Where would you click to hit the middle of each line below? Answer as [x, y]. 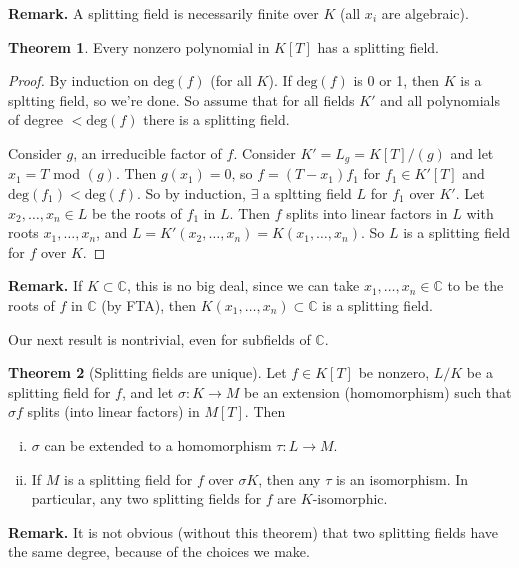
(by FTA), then [149, 304]
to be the [475, 285]
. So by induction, [191, 193]
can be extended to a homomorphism [158, 444]
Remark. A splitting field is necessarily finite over [163, 13]
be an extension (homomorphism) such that [378, 391]
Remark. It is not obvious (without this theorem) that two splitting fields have [253, 531]
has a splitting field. [378, 46]
